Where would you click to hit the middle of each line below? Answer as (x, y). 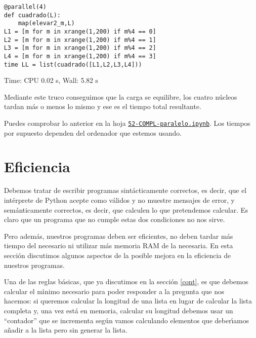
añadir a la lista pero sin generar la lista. (66, 330)
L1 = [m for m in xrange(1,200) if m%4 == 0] (80, 31)
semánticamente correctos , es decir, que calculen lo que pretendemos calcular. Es (126, 209)
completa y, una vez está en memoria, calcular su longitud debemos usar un (119, 310)
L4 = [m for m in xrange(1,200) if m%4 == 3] (80, 56)
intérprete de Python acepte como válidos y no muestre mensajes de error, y (119, 200)
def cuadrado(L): (32, 15)
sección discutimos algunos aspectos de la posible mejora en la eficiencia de (118, 255)
